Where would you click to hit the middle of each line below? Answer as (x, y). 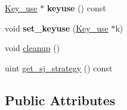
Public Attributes (60, 100)
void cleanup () (32, 48)
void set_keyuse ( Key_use (57, 28)
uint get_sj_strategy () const (59, 67)
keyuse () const (76, 8)
